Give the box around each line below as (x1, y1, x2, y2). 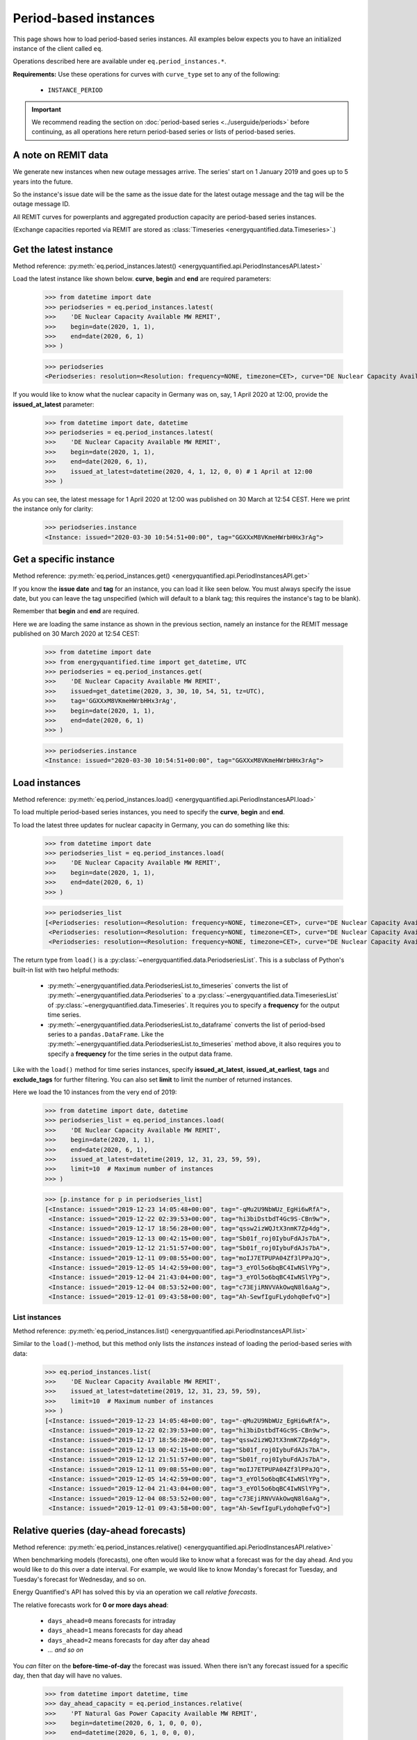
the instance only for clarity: (13, 505, 93, 513)
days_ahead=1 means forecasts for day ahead (47, 1626, 183, 1635)
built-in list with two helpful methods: (13, 965, 120, 974)
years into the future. (13, 177, 73, 186)
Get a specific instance (13, 553, 115, 565)
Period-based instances (13, 10, 156, 26)
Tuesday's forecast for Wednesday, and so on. (13, 1575, 147, 1583)
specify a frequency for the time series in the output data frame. (47, 1050, 233, 1058)
